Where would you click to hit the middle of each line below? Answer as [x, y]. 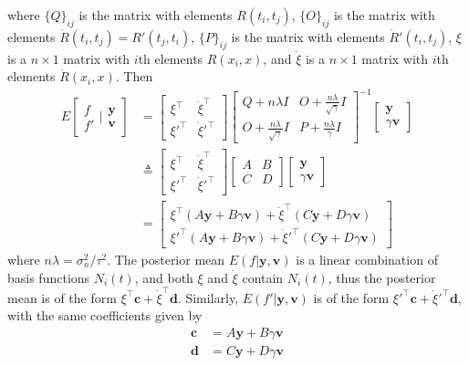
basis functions [49, 277]
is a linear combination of [367, 259]
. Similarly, [208, 297]
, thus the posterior [382, 277]
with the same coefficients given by [105, 315]
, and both [164, 277]
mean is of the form [62, 297]
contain [263, 277]
